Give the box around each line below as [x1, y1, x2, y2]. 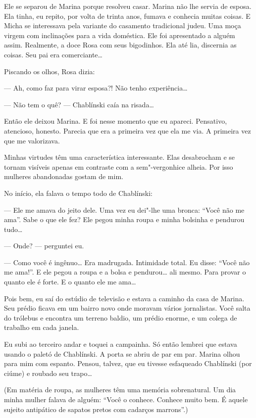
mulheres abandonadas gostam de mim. [4, 171, 123, 182]
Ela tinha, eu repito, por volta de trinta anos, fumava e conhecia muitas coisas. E [4, 10, 251, 21]
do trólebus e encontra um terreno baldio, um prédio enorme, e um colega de [4, 312, 237, 323]
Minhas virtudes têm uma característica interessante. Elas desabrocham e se [4, 152, 235, 162]
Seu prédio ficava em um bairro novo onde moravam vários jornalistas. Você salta [4, 303, 251, 313]
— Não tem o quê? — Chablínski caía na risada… [4, 99, 154, 109]
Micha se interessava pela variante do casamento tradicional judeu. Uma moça [4, 20, 241, 31]
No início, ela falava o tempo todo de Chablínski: [4, 187, 153, 198]
